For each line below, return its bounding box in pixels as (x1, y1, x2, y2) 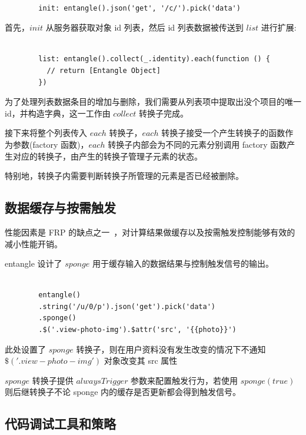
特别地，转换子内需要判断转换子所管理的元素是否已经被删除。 (5, 170, 244, 182)
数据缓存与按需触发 (5, 198, 116, 217)
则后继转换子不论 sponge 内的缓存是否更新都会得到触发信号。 (5, 386, 241, 398)
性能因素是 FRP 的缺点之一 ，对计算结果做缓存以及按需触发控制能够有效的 (5, 225, 295, 238)
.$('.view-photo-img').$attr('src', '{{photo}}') (38, 326, 237, 334)
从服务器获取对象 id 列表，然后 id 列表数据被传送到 (45, 21, 244, 34)
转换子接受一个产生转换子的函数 (161, 127, 285, 139)
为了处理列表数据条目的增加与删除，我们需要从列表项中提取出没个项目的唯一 (5, 95, 301, 108)
